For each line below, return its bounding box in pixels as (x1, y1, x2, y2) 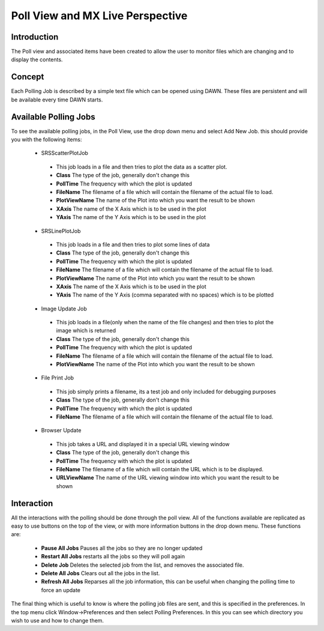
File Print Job (41, 374, 74, 381)
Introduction (11, 32, 59, 42)
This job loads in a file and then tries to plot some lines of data (56, 241, 210, 248)
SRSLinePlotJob (41, 227, 81, 234)
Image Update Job (41, 305, 87, 312)
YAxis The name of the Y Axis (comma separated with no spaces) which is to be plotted (56, 291, 274, 298)
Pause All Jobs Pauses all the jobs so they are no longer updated (41, 544, 203, 552)
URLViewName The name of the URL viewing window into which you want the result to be (56, 474, 279, 482)
